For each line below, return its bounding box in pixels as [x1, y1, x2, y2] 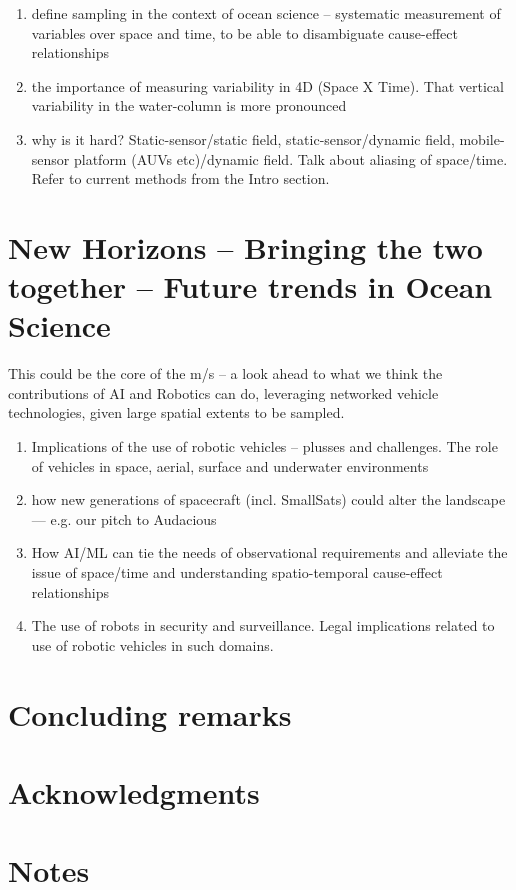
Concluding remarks [8, 693, 292, 734]
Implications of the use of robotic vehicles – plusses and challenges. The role [31, 436, 498, 457]
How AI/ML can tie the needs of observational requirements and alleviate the [31, 542, 508, 563]
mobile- [459, 128, 505, 149]
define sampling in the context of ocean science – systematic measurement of [31, 3, 501, 23]
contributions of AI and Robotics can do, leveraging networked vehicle [8, 382, 439, 403]
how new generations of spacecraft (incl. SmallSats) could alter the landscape [31, 489, 506, 510]
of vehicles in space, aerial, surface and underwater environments [31, 455, 429, 476]
